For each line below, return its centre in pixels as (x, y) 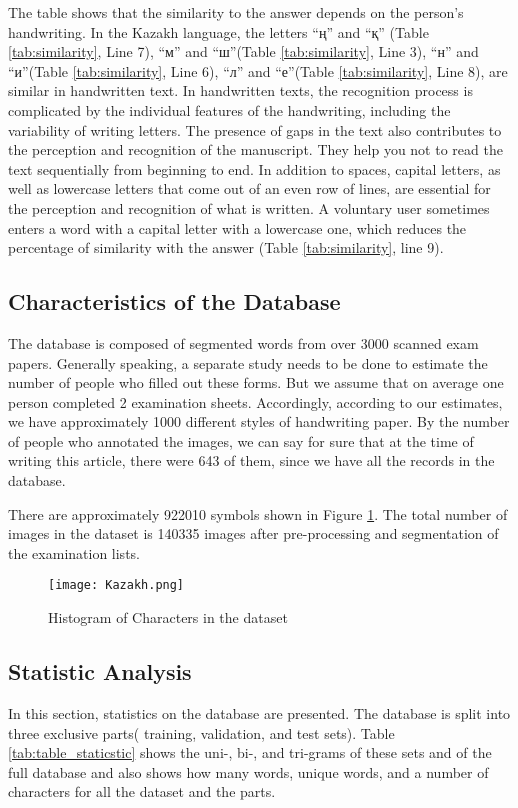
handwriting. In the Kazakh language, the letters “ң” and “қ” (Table (218, 31)
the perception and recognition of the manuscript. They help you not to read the (255, 149)
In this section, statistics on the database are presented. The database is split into (259, 712)
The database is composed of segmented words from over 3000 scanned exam (243, 342)
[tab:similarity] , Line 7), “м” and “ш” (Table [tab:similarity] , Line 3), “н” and (243, 51)
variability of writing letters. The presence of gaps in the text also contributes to (255, 129)
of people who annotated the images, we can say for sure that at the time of (241, 440)
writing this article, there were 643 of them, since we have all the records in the (251, 460)
